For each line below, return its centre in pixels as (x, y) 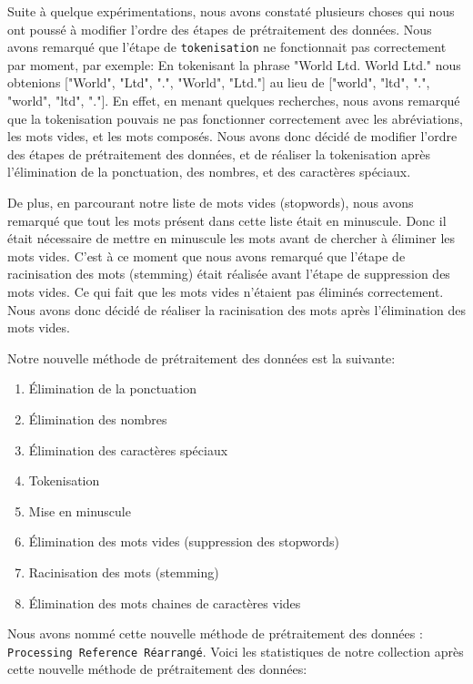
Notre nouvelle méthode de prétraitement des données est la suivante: (201, 357)
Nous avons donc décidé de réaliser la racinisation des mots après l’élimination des (236, 309)
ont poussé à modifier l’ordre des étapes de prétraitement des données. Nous (220, 29)
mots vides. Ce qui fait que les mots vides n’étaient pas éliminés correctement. (226, 291)
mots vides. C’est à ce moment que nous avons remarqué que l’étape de (206, 255)
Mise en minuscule (80, 510)
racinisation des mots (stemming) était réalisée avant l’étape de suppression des (229, 274)
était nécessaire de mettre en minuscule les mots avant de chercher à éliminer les (231, 238)
